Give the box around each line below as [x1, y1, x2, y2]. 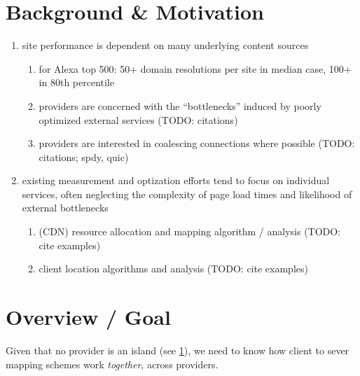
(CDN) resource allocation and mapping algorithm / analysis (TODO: [39, 224, 341, 239]
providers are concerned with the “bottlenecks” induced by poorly [39, 98, 321, 113]
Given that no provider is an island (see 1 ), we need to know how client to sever [6, 342, 349, 357]
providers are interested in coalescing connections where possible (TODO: [39, 136, 355, 151]
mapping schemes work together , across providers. [6, 356, 219, 371]
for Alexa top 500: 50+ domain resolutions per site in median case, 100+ [39, 61, 352, 76]
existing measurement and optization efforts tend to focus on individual [22, 173, 330, 188]
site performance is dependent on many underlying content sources [22, 38, 309, 53]
